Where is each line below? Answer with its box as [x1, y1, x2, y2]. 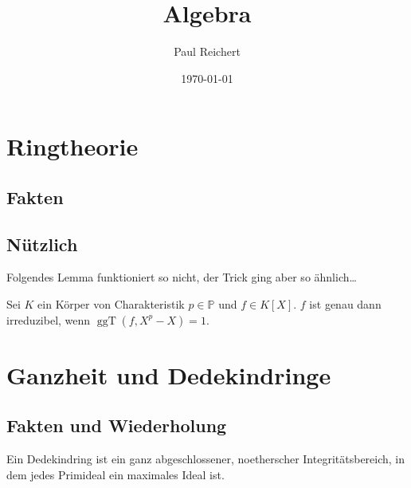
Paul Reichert [174, 43, 241, 60]
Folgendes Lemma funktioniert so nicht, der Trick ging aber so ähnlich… [6, 269, 357, 285]
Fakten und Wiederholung [6, 413, 227, 438]
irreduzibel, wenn [6, 311, 91, 328]
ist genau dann [309, 296, 382, 313]
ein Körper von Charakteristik [37, 296, 185, 313]
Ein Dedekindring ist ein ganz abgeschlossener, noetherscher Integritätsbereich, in [6, 451, 405, 467]
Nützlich [6, 231, 78, 256]
